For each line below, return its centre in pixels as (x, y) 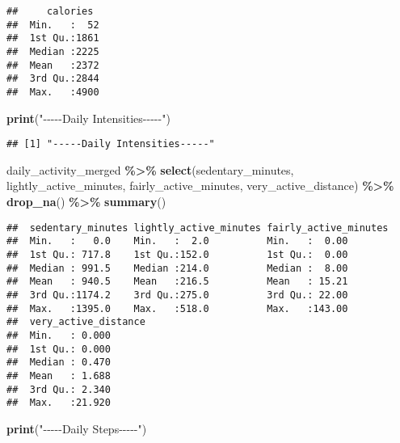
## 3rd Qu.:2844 (53, 79)
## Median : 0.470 (59, 363)
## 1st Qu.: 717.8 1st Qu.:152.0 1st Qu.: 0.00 (177, 254)
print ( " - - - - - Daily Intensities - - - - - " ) (88, 118)
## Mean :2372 (53, 65)
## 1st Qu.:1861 (53, 38)
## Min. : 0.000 (59, 335)
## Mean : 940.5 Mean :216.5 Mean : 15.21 (177, 282)
